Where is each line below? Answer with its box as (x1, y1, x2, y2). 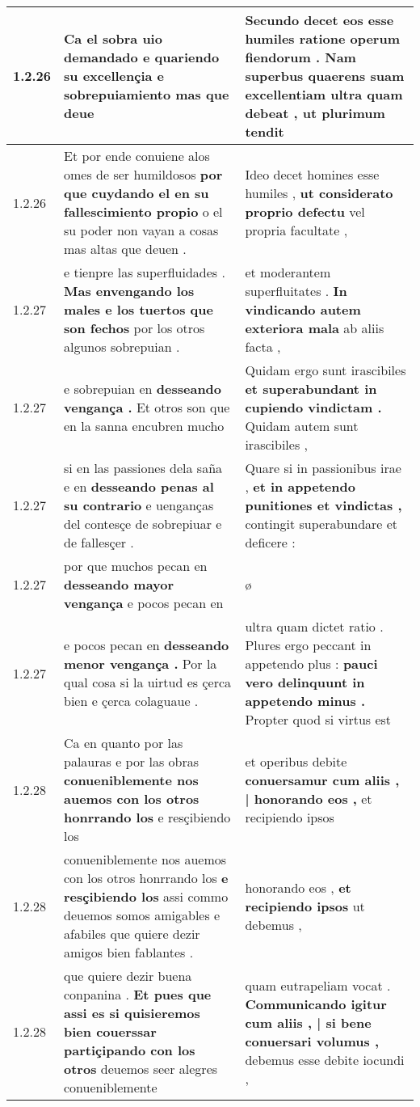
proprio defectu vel (245, 202, 365, 221)
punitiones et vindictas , (245, 496, 402, 514)
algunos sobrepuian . (64, 337, 180, 356)
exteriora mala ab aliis (245, 319, 384, 337)
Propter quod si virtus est (245, 710, 392, 729)
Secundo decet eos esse (245, 11, 394, 29)
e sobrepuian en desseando (64, 379, 222, 398)
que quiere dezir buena (64, 966, 192, 985)
